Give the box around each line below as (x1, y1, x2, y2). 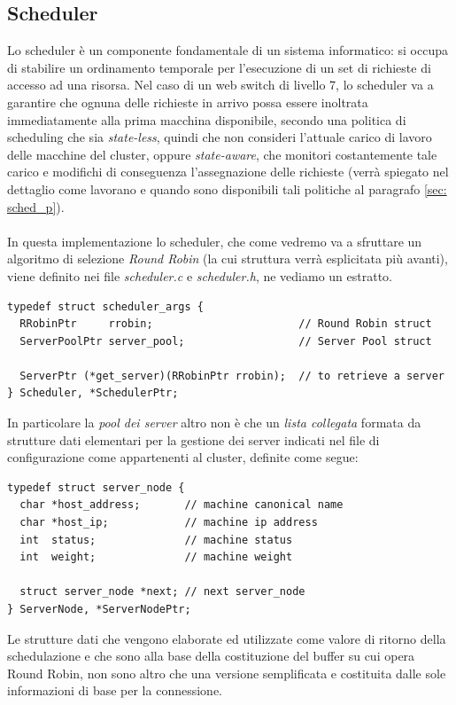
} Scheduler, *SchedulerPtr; (7, 387, 179, 400)
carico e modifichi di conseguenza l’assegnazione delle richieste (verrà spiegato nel (7, 162, 449, 181)
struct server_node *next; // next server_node (19, 585, 305, 599)
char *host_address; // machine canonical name (19, 498, 344, 512)
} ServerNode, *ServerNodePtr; (7, 603, 191, 616)
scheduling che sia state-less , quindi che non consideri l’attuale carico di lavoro (7, 128, 432, 146)
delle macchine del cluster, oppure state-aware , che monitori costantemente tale (7, 145, 437, 163)
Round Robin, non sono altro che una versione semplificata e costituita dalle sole (7, 663, 446, 682)
